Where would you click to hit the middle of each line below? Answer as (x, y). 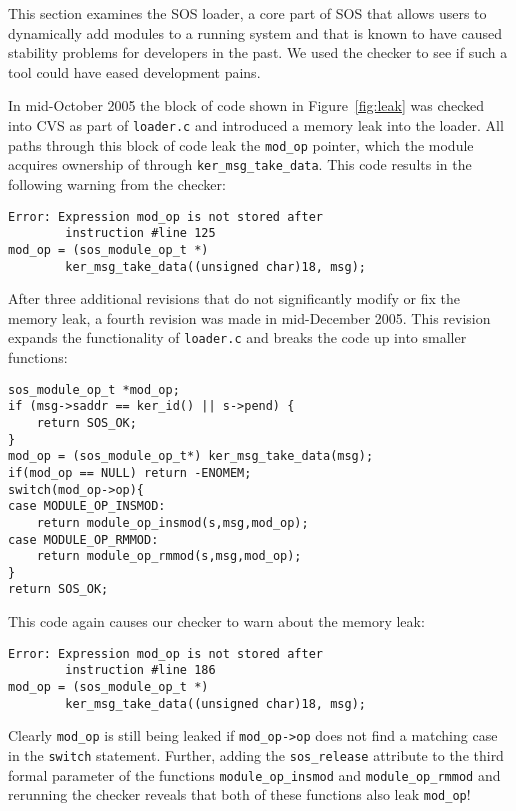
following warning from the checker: (117, 183)
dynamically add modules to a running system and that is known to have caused (255, 32)
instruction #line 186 (140, 670)
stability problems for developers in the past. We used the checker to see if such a (258, 52)
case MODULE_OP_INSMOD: (87, 506)
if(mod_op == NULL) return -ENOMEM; (130, 472)
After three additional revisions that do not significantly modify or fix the (234, 298)
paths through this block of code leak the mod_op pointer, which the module (241, 144)
